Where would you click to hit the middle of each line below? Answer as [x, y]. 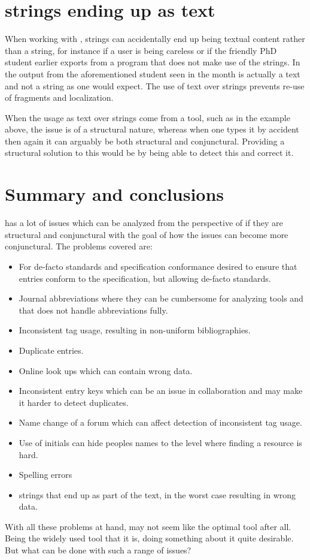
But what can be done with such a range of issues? [98, 550]
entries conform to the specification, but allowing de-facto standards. [145, 278]
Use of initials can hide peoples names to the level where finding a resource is [160, 442]
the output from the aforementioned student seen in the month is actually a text [153, 73]
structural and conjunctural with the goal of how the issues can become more [147, 234]
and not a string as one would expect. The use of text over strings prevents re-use [155, 85]
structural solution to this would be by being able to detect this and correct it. [149, 153]
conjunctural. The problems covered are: [79, 246]
